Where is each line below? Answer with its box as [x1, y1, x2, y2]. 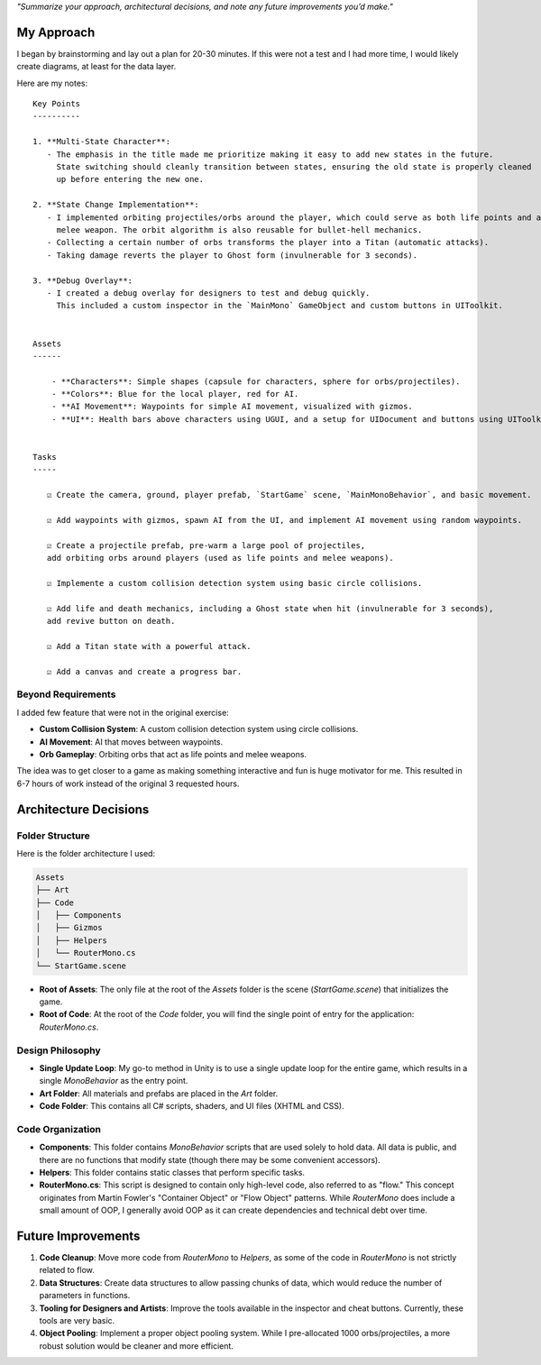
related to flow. [39, 1265, 95, 1276]
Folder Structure [16, 829, 90, 842]
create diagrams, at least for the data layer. [16, 61, 177, 72]
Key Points [32, 99, 81, 109]
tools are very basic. [39, 1315, 115, 1326]
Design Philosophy [16, 1044, 101, 1057]
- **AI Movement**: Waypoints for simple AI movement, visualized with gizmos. [50, 401, 414, 412]
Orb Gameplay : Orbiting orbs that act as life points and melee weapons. [39, 748, 307, 759]
